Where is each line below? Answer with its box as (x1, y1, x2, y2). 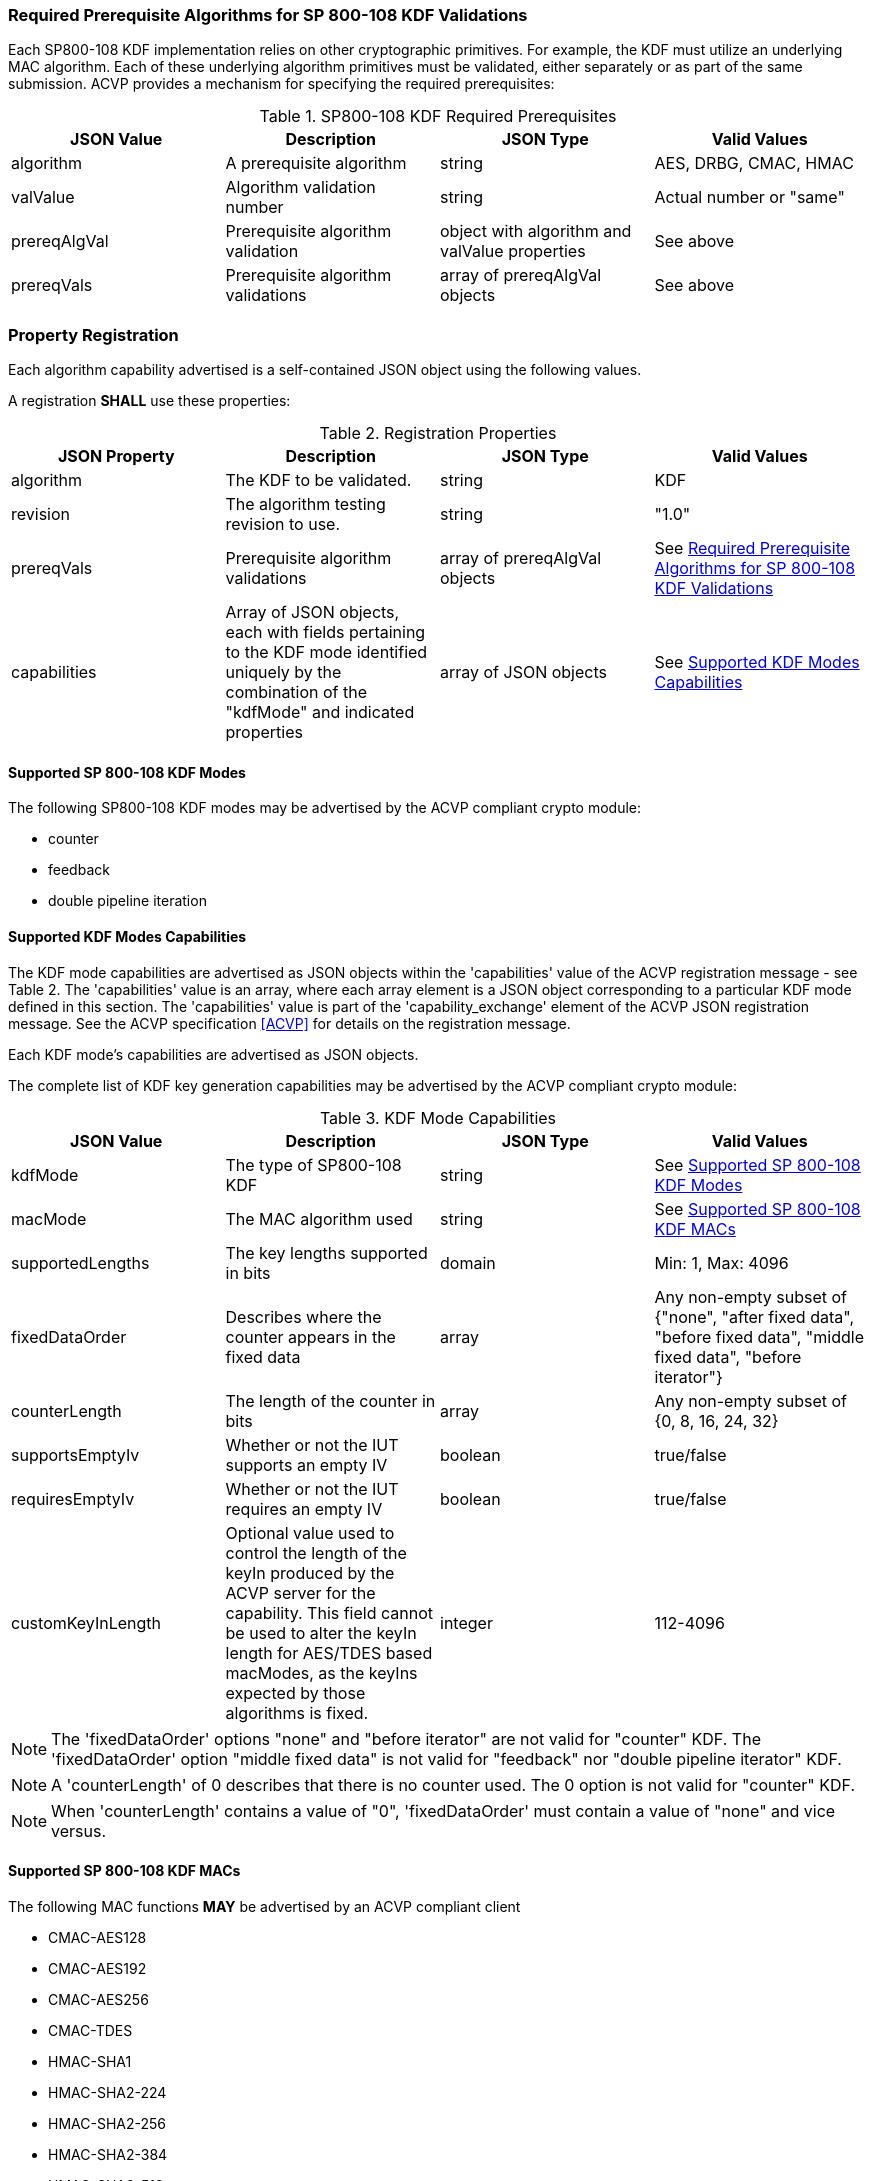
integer (440, 1612, 493, 1633)
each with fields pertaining (225, 622, 426, 643)
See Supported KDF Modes (654, 652, 860, 673)
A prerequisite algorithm (225, 153, 407, 174)
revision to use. (225, 514, 341, 535)
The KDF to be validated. (225, 470, 412, 491)
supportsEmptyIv (11, 1444, 140, 1465)
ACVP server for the (225, 1582, 376, 1603)
